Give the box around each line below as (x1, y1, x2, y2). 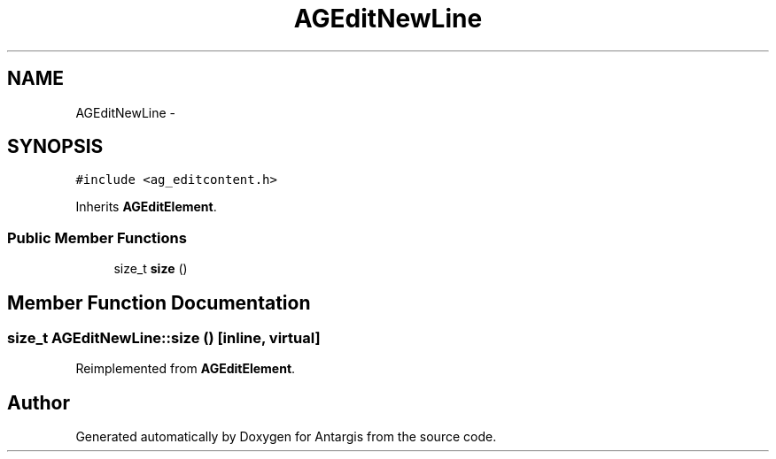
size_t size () (113, 261, 188, 277)
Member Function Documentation (7, 291, 311, 314)
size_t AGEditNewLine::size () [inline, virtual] (7, 329, 321, 348)
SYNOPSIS (7, 135, 104, 158)
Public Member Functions (7, 228, 187, 247)
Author (7, 391, 70, 414)
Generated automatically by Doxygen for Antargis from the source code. (75, 429, 497, 445)
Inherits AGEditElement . (75, 199, 217, 215)
